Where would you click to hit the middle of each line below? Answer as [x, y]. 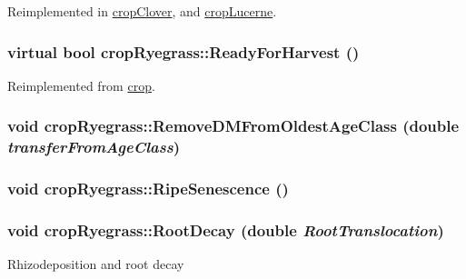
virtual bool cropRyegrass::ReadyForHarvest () [183, 51]
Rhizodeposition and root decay [96, 264]
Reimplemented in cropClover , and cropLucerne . [142, 11]
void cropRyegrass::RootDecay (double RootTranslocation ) [226, 229]
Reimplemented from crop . [81, 85]
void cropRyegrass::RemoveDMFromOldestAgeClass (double [233, 126]
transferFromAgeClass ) [94, 147]
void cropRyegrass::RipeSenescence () [148, 189]
